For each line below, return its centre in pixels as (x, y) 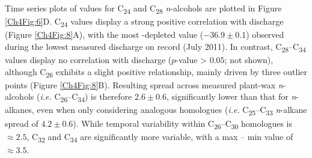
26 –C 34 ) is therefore (96, 97)
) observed (265, 35)
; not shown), (249, 59)
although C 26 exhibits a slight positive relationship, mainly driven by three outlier (156, 72)
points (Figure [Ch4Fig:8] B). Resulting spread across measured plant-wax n (144, 84)
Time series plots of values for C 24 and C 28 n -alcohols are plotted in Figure (143, 9)
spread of (22, 123)
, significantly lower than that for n (231, 96)
